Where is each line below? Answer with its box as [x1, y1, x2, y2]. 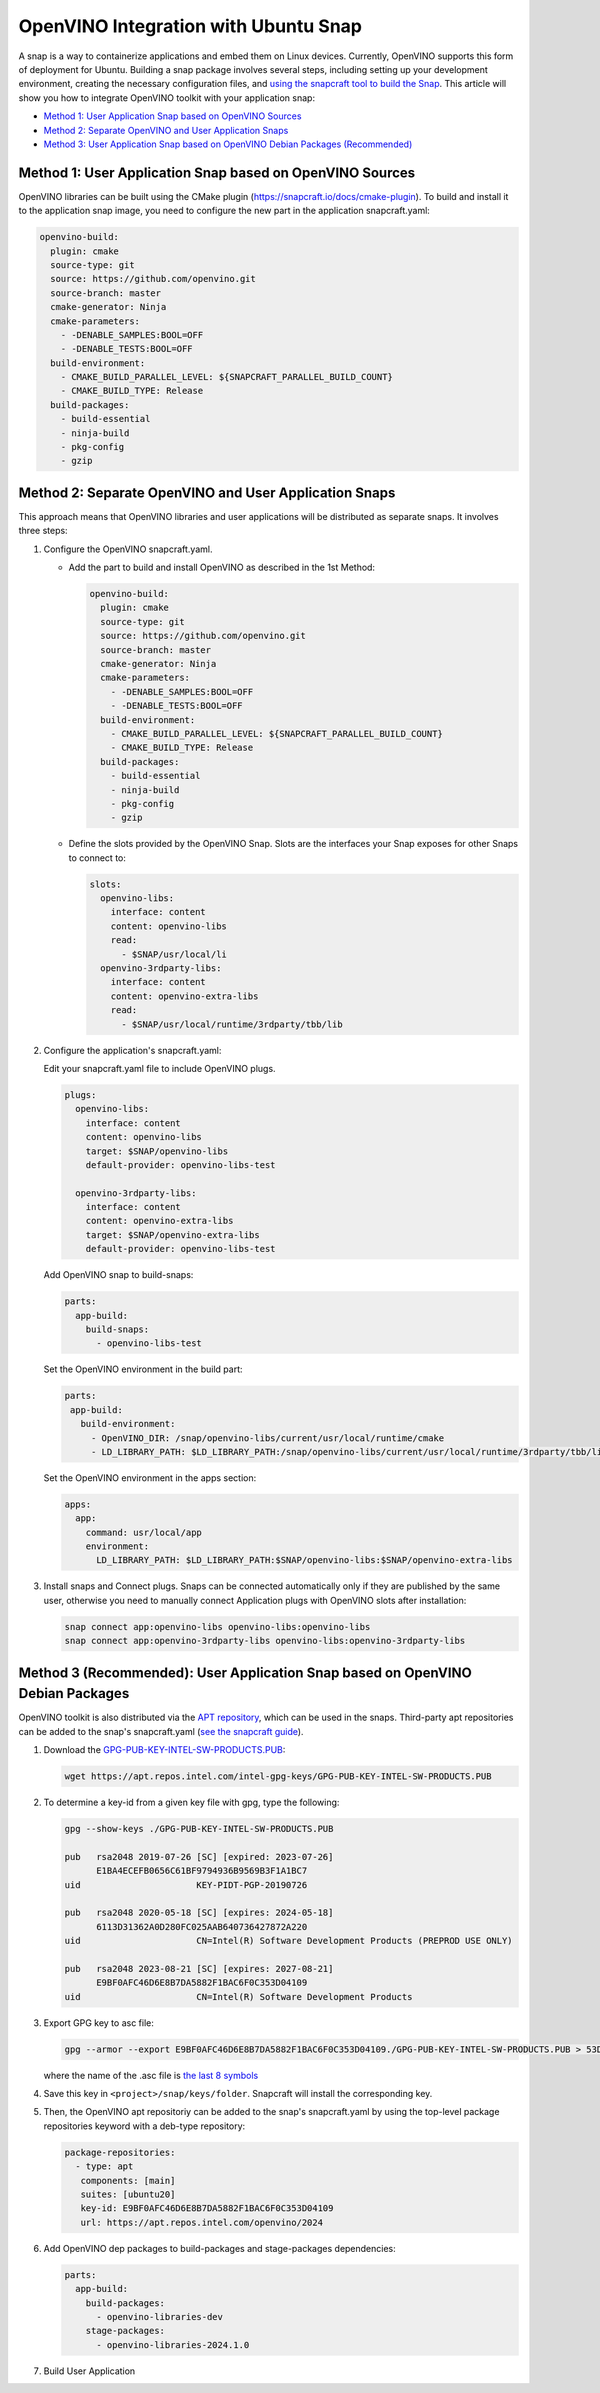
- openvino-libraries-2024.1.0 [96, 2339, 250, 2350]
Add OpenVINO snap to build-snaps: [43, 1269, 194, 1281]
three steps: [18, 525, 69, 537]
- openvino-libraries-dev [96, 2311, 224, 2322]
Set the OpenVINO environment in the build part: [43, 1363, 244, 1375]
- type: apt [75, 2161, 134, 2172]
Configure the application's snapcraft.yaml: [43, 1044, 222, 1056]
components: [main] [80, 2175, 176, 2186]
